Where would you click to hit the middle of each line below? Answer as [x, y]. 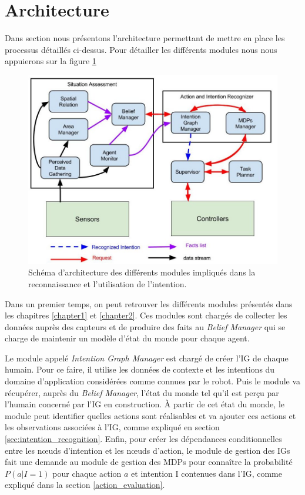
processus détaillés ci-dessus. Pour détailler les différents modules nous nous [141, 49]
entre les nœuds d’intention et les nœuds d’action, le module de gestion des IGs [148, 450]
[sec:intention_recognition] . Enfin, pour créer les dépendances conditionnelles [143, 439]
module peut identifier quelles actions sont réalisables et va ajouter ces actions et [150, 415]
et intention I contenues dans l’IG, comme [207, 473]
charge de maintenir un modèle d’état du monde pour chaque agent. [127, 338]
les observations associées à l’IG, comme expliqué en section [112, 427]
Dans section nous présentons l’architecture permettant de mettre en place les [145, 38]
